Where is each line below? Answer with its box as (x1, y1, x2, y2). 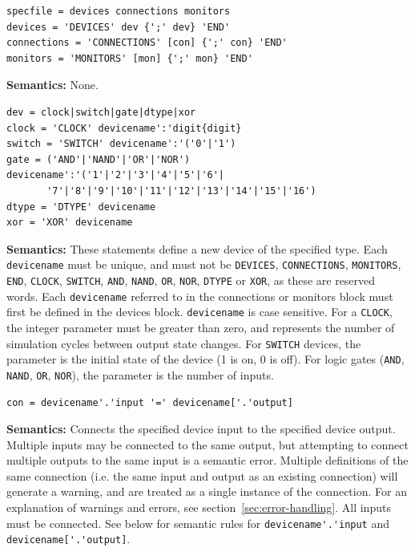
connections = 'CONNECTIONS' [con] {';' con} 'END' (6, 37, 288, 49)
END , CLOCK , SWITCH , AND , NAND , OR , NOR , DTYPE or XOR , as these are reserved (6, 271, 376, 288)
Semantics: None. (6, 76, 99, 93)
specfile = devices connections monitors (6, 6, 231, 17)
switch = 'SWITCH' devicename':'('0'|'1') (6, 138, 236, 150)
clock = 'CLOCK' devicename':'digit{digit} (6, 122, 242, 134)
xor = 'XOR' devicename (6, 217, 133, 229)
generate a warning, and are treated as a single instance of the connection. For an (6, 483, 407, 500)
